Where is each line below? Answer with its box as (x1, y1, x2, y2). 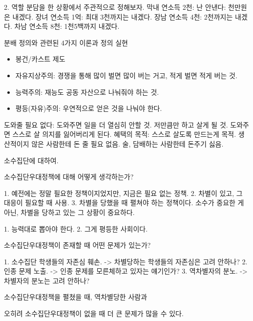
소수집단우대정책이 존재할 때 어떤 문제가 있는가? (4, 240, 151, 250)
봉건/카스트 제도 (15, 54, 65, 64)
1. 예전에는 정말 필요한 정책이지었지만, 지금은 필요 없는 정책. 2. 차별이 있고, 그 (4, 188, 243, 198)
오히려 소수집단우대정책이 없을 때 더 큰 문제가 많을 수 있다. (4, 308, 184, 319)
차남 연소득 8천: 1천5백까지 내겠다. (14, 21, 120, 31)
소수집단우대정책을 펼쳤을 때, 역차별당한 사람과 (4, 292, 148, 302)
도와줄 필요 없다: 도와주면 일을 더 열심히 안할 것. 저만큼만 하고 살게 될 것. (4, 119, 228, 129)
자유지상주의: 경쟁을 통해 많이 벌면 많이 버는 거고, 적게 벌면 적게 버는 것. (15, 70, 237, 80)
